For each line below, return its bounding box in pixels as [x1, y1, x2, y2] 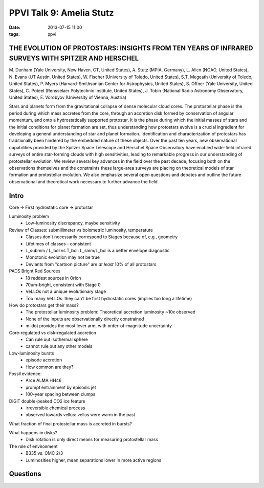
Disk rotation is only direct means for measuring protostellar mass [25, 437, 158, 443]
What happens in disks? [9, 430, 57, 436]
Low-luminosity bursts [9, 350, 54, 356]
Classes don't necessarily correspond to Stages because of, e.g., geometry [25, 234, 178, 240]
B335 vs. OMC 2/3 [25, 450, 63, 456]
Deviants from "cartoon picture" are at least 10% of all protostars [25, 261, 156, 267]
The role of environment [9, 443, 58, 449]
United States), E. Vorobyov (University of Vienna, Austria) [9, 94, 127, 100]
